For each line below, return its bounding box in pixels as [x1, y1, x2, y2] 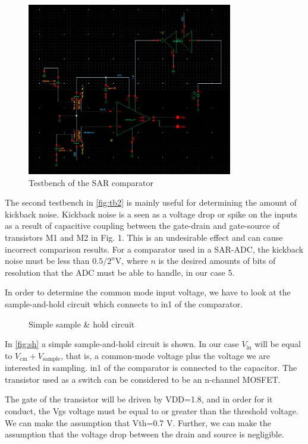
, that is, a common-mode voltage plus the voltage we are [61, 349, 270, 361]
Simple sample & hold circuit [29, 317, 135, 330]
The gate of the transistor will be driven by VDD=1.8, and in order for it [5, 393, 273, 405]
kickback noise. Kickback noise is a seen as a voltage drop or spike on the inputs [5, 207, 297, 220]
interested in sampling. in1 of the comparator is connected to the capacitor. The [5, 361, 297, 374]
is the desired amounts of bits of [158, 254, 276, 267]
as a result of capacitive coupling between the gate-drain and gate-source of [5, 219, 279, 232]
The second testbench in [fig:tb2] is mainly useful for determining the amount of [5, 196, 297, 209]
